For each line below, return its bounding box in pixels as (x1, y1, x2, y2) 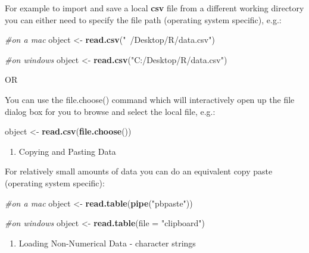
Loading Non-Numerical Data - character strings (18, 236, 196, 249)
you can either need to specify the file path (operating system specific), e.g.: (5, 13, 282, 26)
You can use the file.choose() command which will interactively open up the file (5, 93, 295, 105)
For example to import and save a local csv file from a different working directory (5, 2, 304, 14)
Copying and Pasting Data (18, 145, 116, 157)
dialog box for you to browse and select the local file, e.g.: (5, 105, 216, 117)
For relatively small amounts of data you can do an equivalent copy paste (5, 165, 273, 177)
